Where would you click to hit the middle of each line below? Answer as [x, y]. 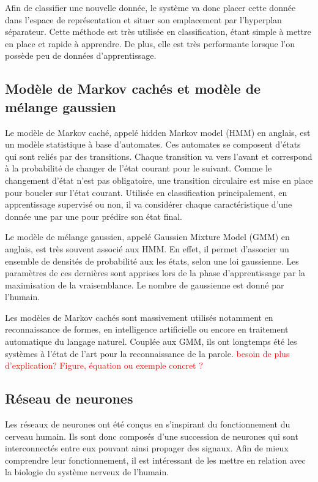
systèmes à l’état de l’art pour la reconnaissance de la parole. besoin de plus [147, 353]
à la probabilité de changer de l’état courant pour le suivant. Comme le [139, 168]
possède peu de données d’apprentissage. [81, 55]
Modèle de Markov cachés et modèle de [133, 88]
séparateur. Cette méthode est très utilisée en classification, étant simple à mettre [158, 32]
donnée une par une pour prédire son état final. [94, 216]
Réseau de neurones [69, 398]
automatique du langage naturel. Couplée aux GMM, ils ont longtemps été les [151, 341]
